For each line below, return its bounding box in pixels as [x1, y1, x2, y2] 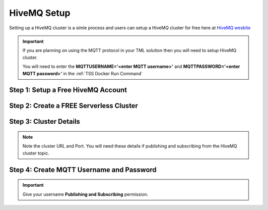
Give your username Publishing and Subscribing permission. [22, 191, 148, 197]
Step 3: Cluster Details [9, 117, 80, 126]
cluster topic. [22, 150, 50, 156]
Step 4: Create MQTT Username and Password [9, 165, 157, 174]
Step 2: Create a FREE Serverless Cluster [9, 102, 138, 110]
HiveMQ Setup [9, 7, 70, 18]
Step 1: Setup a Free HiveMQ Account [9, 86, 127, 94]
